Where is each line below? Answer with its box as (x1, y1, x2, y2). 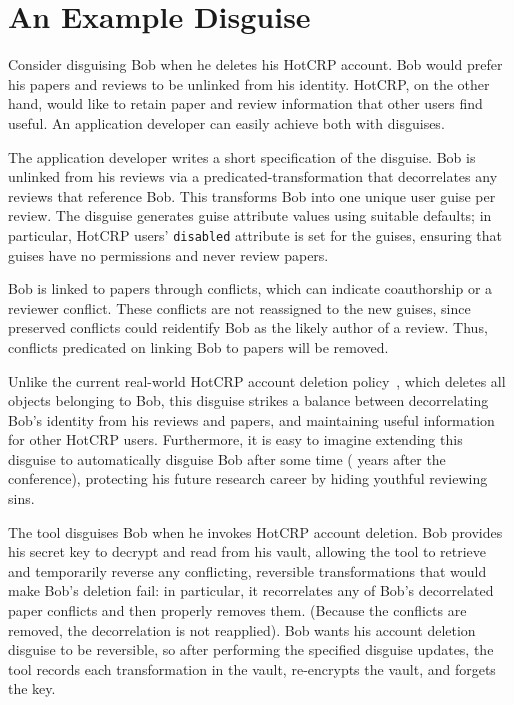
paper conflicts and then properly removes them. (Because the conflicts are (8, 600, 467, 621)
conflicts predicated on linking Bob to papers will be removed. (8, 336, 389, 357)
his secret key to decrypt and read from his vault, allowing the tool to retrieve (8, 541, 487, 562)
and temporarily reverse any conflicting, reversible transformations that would (8, 560, 487, 581)
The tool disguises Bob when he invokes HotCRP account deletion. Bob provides (8, 521, 503, 542)
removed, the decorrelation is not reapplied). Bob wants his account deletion (8, 619, 476, 640)
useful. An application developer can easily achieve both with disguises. (8, 112, 445, 133)
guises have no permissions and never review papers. (8, 244, 329, 265)
